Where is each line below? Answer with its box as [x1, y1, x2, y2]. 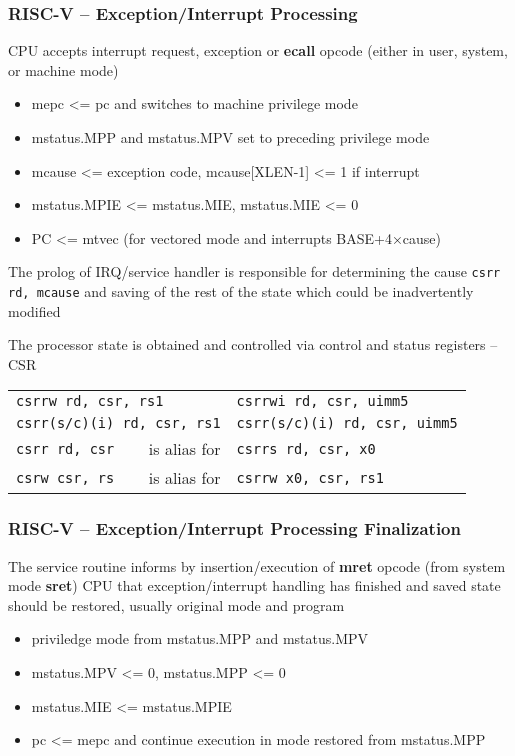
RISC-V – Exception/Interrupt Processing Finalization [8, 516, 461, 541]
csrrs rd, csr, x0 [236, 440, 376, 457]
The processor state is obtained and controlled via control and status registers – [8, 334, 498, 355]
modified [8, 300, 61, 321]
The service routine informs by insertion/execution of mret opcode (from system [8, 555, 506, 576]
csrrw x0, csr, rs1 [236, 469, 384, 486]
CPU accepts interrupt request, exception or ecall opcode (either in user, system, [8, 40, 508, 61]
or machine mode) [8, 59, 119, 80]
